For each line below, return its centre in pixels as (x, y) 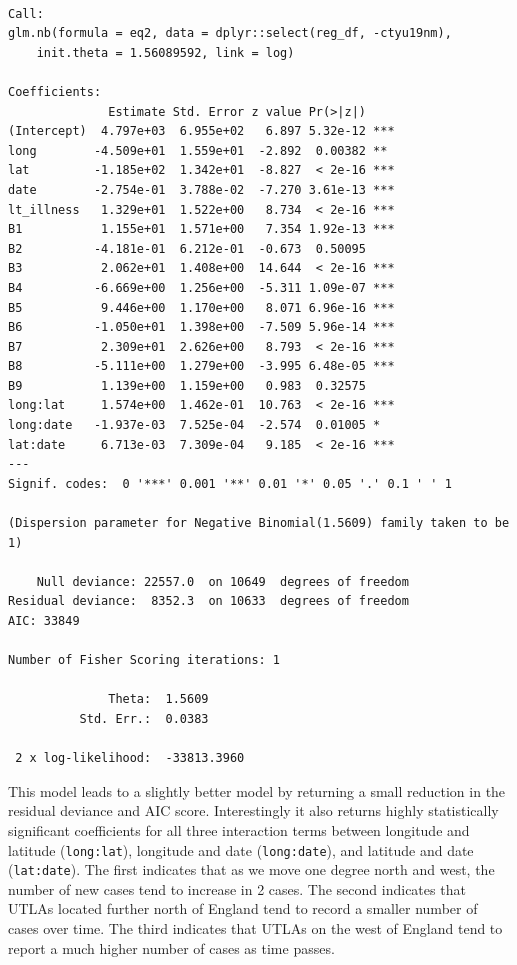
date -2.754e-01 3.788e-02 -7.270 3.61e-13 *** (201, 189)
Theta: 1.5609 (158, 699)
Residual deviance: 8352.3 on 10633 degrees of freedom (208, 601)
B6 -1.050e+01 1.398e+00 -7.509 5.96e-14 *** (201, 327)
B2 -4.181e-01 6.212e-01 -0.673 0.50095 (187, 248)
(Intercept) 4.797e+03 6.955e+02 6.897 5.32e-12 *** (201, 131)
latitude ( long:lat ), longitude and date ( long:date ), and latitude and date (241, 849)
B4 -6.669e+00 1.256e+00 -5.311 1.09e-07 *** (201, 287)
